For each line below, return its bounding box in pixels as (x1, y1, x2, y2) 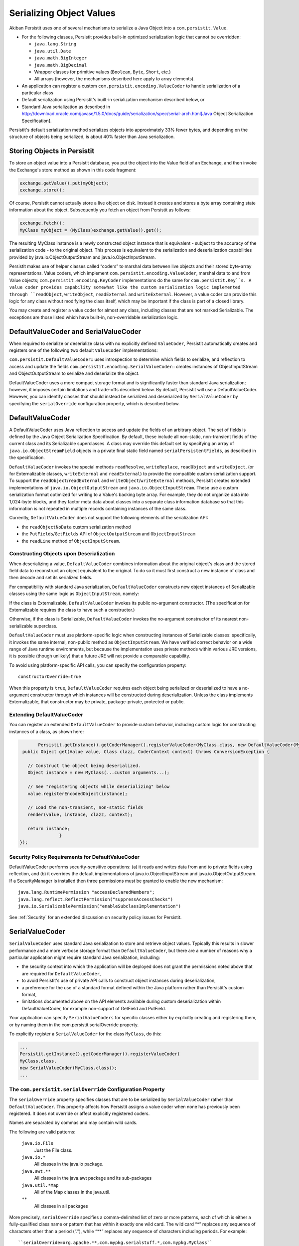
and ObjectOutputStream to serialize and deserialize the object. (9, 370, 140, 376)
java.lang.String (34, 41, 77, 47)
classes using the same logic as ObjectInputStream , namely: (9, 591, 140, 597)
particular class (21, 90, 53, 96)
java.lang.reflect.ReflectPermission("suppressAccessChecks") (18, 896, 173, 902)
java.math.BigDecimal (34, 62, 87, 68)
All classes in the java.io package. (34, 1161, 104, 1167)
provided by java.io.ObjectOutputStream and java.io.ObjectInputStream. (9, 254, 156, 260)
